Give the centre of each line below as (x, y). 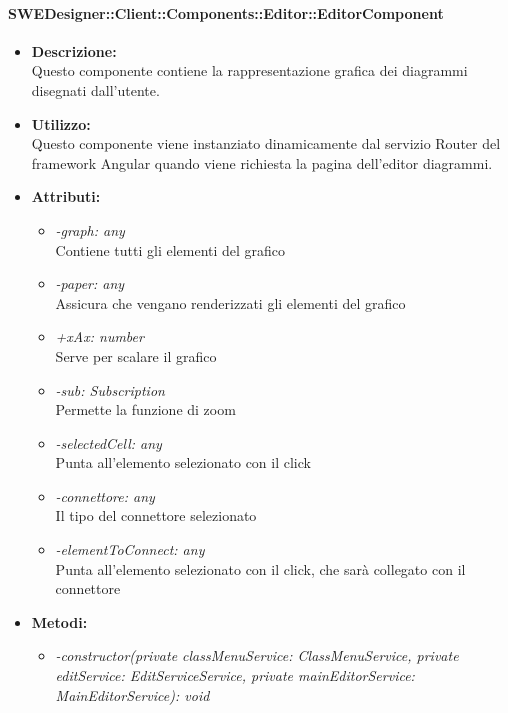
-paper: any (90, 283)
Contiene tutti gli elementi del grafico (170, 249)
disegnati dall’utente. (95, 89)
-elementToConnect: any (130, 549)
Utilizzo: (61, 123)
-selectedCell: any (108, 442)
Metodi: (59, 621)
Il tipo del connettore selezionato (156, 515)
